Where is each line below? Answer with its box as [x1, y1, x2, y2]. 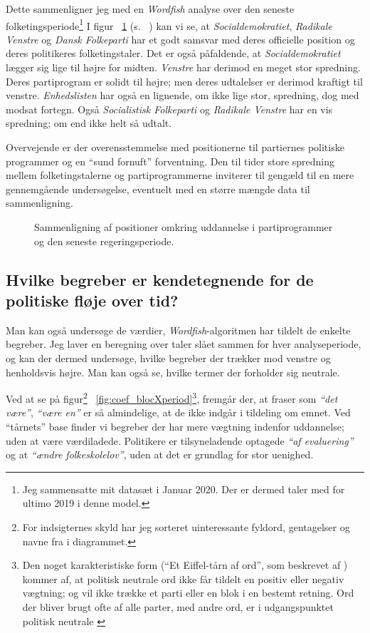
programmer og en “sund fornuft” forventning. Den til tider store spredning [6, 153, 335, 168]
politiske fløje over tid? [6, 289, 179, 311]
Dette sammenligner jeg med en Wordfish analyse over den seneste [6, 1, 295, 16]
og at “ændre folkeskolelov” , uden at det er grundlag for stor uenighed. [6, 447, 314, 462]
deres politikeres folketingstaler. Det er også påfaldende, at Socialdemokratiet [6, 46, 341, 61]
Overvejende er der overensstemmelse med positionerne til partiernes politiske [6, 140, 344, 154]
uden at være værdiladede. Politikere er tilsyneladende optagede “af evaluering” [6, 433, 354, 448]
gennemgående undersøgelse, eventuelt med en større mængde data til [6, 181, 310, 196]
